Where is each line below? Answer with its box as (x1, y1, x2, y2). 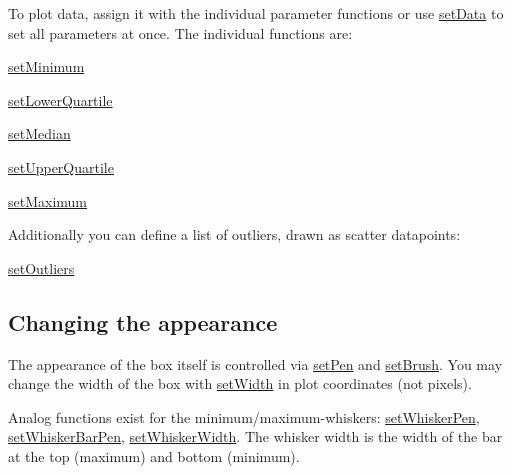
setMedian (8, 123, 71, 144)
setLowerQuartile (8, 89, 113, 110)
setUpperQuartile (8, 156, 114, 177)
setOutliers (8, 257, 75, 278)
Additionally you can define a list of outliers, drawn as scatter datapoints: (8, 224, 461, 245)
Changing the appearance (8, 306, 278, 337)
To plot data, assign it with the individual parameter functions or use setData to (8, 3, 504, 23)
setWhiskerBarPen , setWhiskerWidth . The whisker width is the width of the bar (8, 426, 503, 447)
